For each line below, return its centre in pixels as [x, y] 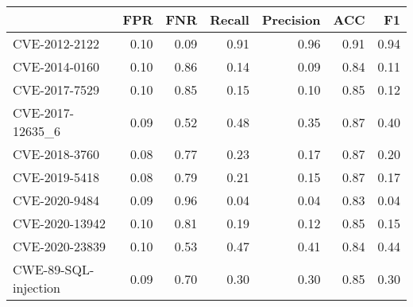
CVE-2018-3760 [56, 154]
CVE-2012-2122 [56, 43]
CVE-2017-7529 [56, 89]
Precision [291, 19]
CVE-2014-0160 [56, 66]
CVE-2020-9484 [56, 200]
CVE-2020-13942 [60, 223]
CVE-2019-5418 [56, 177]
